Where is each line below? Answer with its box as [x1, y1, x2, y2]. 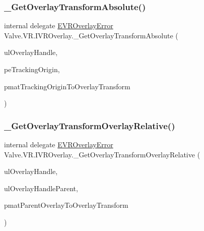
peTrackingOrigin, [4, 64, 60, 74]
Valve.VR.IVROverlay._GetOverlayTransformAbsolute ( [4, 30, 178, 40]
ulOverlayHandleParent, [4, 183, 78, 193]
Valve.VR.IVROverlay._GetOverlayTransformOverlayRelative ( [4, 149, 200, 159]
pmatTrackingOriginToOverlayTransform [4, 81, 130, 91]
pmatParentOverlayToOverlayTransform [4, 200, 128, 210]
